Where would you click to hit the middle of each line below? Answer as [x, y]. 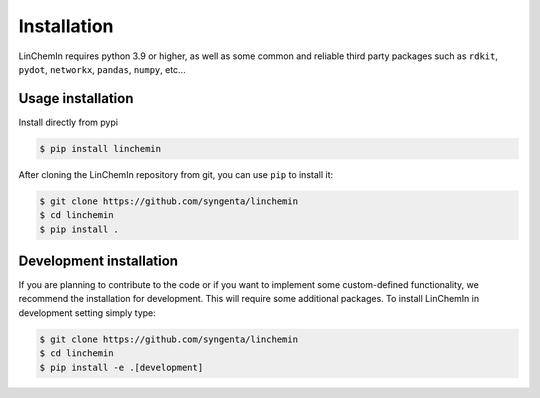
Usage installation [76, 98]
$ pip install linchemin [100, 148]
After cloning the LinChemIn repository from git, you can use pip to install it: [176, 174]
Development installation [98, 260]
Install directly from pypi [68, 122]
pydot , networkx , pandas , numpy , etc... [102, 69]
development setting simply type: [87, 312]
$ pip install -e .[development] [121, 367]
